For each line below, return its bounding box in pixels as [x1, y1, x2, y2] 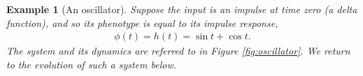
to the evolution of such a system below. [6, 57, 176, 71]
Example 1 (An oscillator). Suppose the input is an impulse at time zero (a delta [6, 2, 357, 16]
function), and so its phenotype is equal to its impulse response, [6, 15, 278, 30]
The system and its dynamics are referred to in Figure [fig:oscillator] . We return [6, 44, 350, 58]
